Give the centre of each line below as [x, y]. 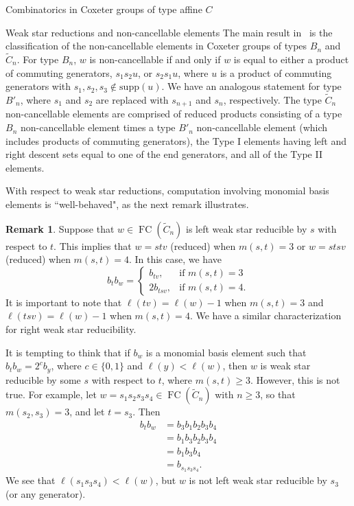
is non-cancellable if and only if [155, 59]
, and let [87, 412]
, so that [278, 394]
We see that [31, 480]
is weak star [285, 366]
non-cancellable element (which [262, 127]
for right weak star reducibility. [71, 329]
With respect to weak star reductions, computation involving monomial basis [167, 191]
